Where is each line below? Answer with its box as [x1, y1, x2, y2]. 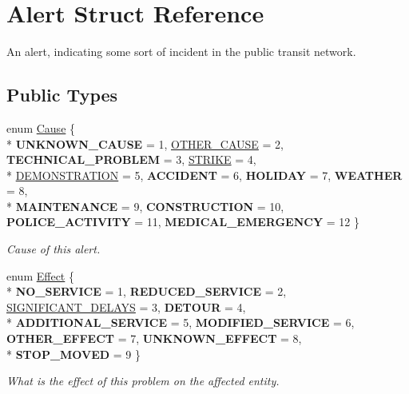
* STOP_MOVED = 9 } [6, 345, 141, 362]
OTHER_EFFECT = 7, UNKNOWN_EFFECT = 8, [6, 330, 302, 347]
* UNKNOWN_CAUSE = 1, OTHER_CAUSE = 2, [6, 135, 284, 152]
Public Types [6, 82, 118, 107]
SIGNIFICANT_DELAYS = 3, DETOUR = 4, [6, 298, 246, 315]
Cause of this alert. [6, 241, 101, 257]
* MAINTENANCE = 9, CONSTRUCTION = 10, [6, 197, 284, 214]
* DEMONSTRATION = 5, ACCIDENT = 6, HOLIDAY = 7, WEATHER [6, 166, 403, 183]
